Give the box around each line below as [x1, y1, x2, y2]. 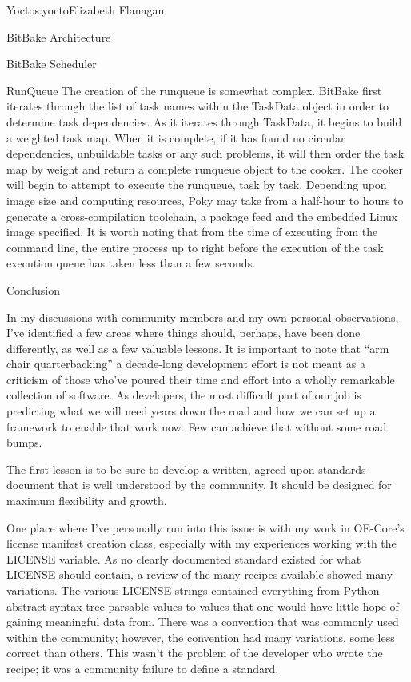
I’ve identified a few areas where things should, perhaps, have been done [6, 324, 361, 341]
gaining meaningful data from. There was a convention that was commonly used [6, 613, 399, 630]
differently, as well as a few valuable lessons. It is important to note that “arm [6, 339, 389, 356]
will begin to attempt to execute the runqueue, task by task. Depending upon [6, 176, 387, 193]
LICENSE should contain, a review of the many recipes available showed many [6, 566, 393, 583]
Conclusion [6, 281, 60, 298]
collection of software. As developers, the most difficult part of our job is [6, 387, 361, 403]
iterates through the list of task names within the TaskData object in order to [6, 98, 389, 114]
